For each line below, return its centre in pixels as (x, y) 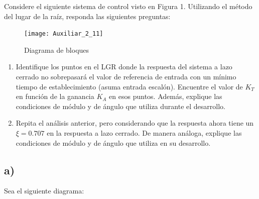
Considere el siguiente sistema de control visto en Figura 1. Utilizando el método (128, 6)
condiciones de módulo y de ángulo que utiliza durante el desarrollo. (120, 106)
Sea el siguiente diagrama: (44, 191)
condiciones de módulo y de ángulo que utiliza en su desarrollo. (113, 142)
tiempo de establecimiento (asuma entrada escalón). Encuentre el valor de (129, 86)
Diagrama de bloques (57, 49)
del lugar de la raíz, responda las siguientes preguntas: (87, 16)
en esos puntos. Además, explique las (166, 96)
